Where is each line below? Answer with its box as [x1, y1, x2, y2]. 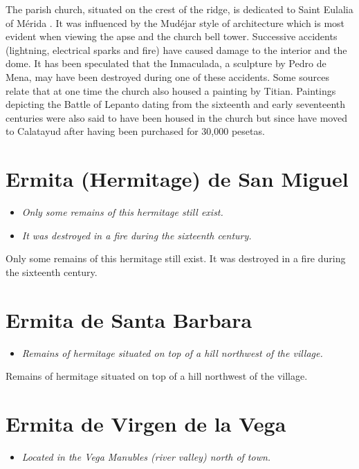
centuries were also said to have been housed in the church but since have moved [6, 110, 347, 125]
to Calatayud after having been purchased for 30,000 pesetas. [6, 124, 265, 138]
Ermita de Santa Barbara [6, 305, 252, 333]
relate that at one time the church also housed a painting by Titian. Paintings [6, 83, 336, 98]
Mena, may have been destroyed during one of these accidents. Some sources [6, 69, 329, 84]
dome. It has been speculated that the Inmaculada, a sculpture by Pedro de [6, 56, 326, 71]
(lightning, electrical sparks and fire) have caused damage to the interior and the [6, 42, 347, 57]
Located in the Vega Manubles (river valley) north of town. [21, 449, 271, 463]
